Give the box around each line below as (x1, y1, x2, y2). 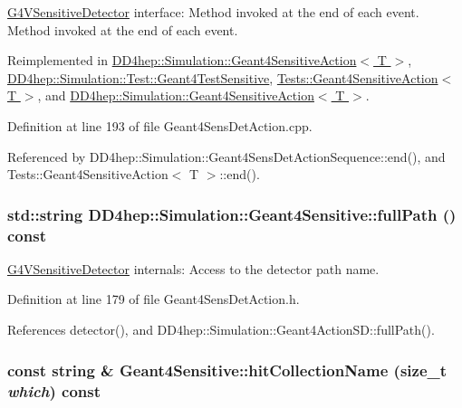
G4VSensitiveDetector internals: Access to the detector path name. (7, 259, 380, 278)
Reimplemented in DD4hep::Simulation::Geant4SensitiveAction (7, 51, 357, 70)
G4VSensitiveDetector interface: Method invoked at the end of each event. (7, 3, 419, 21)
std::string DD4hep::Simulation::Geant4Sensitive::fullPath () (7, 203, 457, 225)
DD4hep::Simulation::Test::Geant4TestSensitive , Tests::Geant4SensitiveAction (7, 68, 438, 87)
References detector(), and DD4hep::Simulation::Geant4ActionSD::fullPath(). (7, 320, 435, 339)
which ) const (7, 379, 101, 402)
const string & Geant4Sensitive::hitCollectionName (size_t (7, 358, 448, 381)
